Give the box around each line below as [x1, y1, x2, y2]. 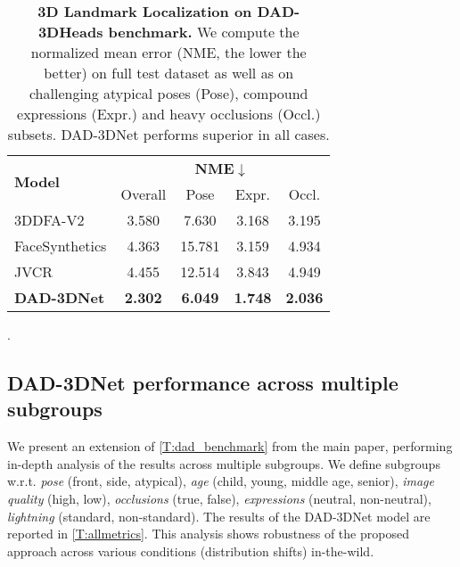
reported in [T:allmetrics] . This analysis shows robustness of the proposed [7, 524, 409, 543]
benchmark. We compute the [108, 21, 300, 42]
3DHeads [37, 21, 103, 42]
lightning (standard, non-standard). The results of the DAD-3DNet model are [7, 506, 431, 525]
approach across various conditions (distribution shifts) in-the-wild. [7, 541, 374, 560]
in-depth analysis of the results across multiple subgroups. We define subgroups [7, 454, 440, 472]
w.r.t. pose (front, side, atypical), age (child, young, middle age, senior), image [7, 472, 434, 490]
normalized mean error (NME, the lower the [30, 42, 307, 62]
